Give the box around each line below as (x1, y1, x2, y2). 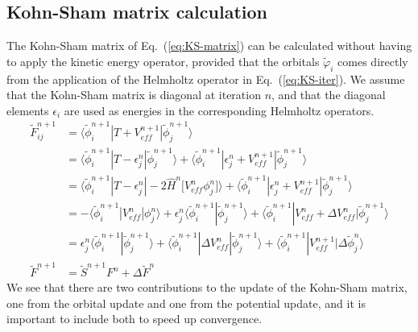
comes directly (337, 52, 408, 69)
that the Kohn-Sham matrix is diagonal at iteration (6, 86, 261, 103)
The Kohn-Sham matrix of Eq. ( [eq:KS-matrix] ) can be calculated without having (6, 37, 412, 54)
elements (6, 102, 49, 118)
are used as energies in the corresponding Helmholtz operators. (64, 102, 375, 118)
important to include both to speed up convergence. (6, 310, 263, 327)
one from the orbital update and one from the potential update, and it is (6, 294, 366, 311)
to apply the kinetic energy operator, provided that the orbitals (6, 52, 320, 69)
